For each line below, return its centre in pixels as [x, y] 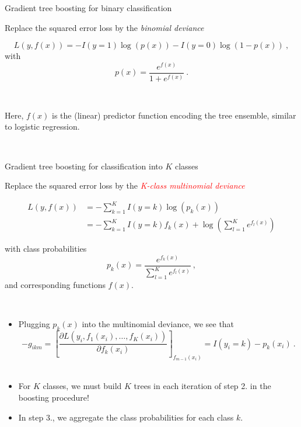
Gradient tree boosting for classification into [84, 166]
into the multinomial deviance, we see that [158, 324]
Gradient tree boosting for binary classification [88, 8]
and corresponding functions [55, 285]
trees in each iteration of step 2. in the [202, 386]
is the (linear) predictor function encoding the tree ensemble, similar [174, 115]
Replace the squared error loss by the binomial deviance [104, 27]
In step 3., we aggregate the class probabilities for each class [126, 417]
